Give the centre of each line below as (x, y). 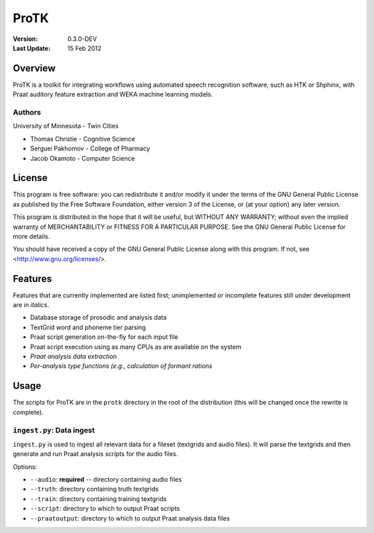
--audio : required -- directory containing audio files (106, 480)
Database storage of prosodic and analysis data (98, 317)
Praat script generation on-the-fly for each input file (104, 337)
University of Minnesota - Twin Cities (66, 126)
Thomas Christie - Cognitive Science (82, 139)
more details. (32, 236)
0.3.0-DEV (82, 39)
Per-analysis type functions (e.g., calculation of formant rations (121, 366)
